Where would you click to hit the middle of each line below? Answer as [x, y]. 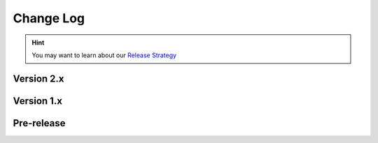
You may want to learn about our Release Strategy [104, 55]
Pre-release [39, 123]
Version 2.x [38, 78]
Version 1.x [38, 101]
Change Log [49, 18]
